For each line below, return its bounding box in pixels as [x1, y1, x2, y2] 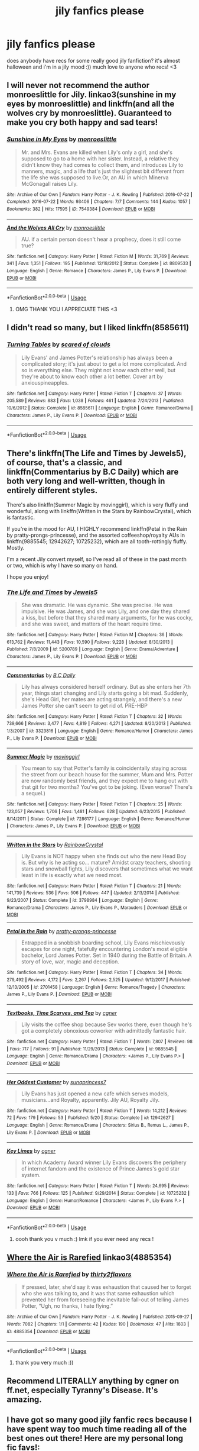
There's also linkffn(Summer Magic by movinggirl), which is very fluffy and [6, 501, 188, 508]
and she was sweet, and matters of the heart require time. [21, 620, 162, 627]
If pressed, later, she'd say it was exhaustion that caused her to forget [21, 1284, 191, 1291]
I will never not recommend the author [6, 80, 150, 91]
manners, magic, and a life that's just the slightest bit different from [21, 167, 185, 175]
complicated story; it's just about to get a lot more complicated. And [21, 360, 187, 367]
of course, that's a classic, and [6, 457, 122, 468]
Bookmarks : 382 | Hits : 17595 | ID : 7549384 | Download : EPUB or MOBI [6, 206, 155, 212]
